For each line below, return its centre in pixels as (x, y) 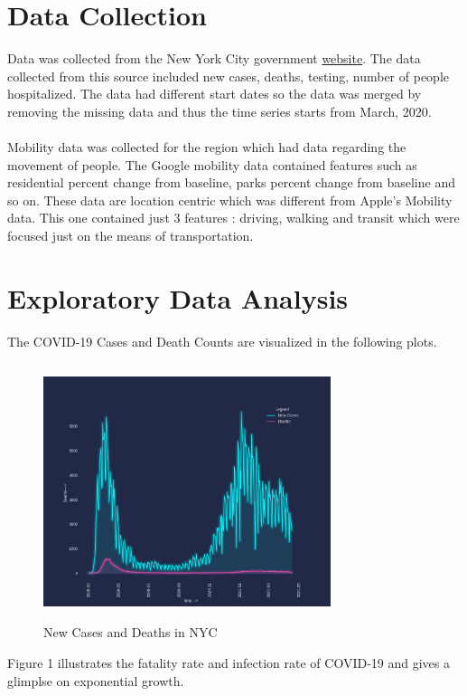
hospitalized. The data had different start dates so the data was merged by (215, 94)
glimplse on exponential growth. (96, 680)
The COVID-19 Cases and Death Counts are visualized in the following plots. (222, 341)
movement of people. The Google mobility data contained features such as (212, 164)
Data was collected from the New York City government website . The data (214, 58)
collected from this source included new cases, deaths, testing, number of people (228, 76)
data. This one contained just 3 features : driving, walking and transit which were (233, 218)
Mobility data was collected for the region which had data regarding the (207, 147)
